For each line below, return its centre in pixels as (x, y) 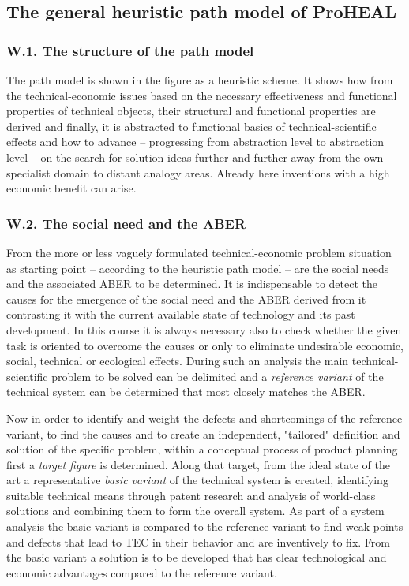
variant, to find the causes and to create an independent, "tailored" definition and (203, 433)
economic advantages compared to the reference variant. (142, 572)
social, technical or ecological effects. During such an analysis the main (178, 361)
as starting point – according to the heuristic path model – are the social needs (198, 268)
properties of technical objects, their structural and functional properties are (191, 111)
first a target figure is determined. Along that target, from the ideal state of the (198, 464)
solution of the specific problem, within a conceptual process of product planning (202, 449)
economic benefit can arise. (71, 188)
